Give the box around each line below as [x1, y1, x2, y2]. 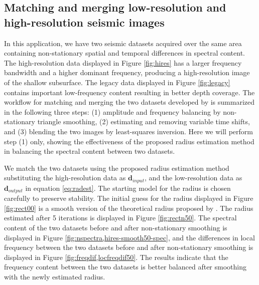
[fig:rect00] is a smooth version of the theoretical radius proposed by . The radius [4, 202, 253, 213]
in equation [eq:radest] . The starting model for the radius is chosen [25, 182, 231, 193]
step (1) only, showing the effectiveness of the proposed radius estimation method [4, 136, 254, 146]
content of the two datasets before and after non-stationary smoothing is [4, 222, 227, 232]
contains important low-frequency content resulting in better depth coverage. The [4, 87, 255, 97]
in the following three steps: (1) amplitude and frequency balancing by [4, 106, 221, 117]
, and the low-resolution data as [145, 172, 242, 183]
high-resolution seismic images [4, 14, 165, 30]
